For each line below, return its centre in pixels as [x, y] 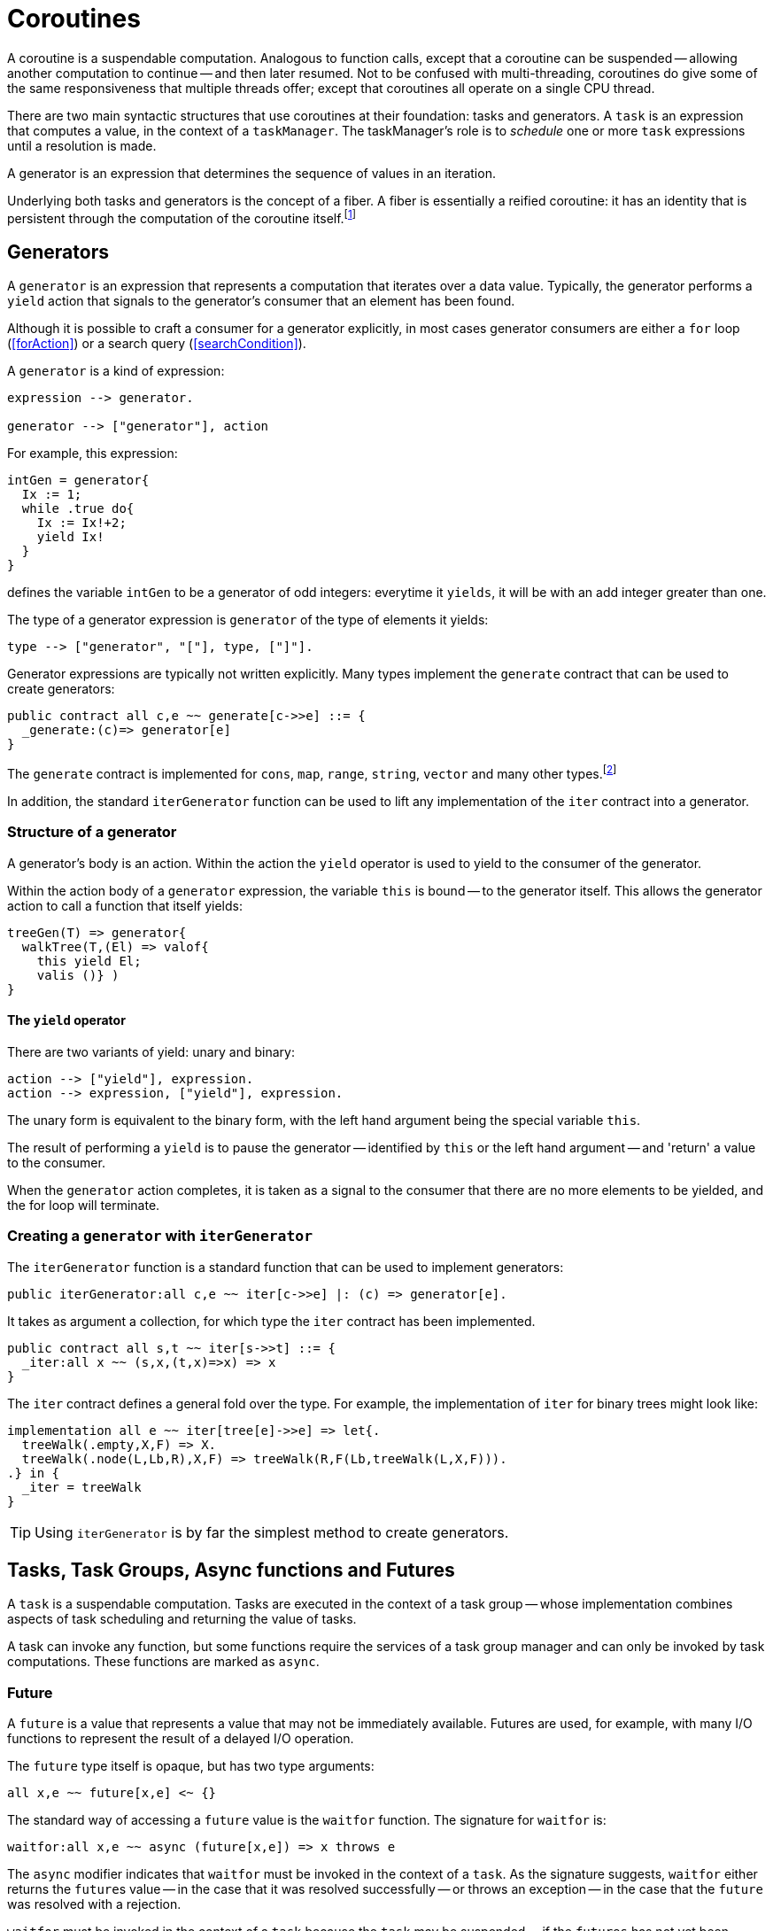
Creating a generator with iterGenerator [160, 1236]
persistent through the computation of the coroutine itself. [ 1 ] [182, 217]
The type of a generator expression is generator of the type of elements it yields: [248, 620]
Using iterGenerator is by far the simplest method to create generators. [272, 1532]
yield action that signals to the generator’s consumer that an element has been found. [261, 301]
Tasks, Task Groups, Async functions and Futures [231, 1570]
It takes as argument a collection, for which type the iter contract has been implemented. [271, 1321]
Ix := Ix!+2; [81, 523]
